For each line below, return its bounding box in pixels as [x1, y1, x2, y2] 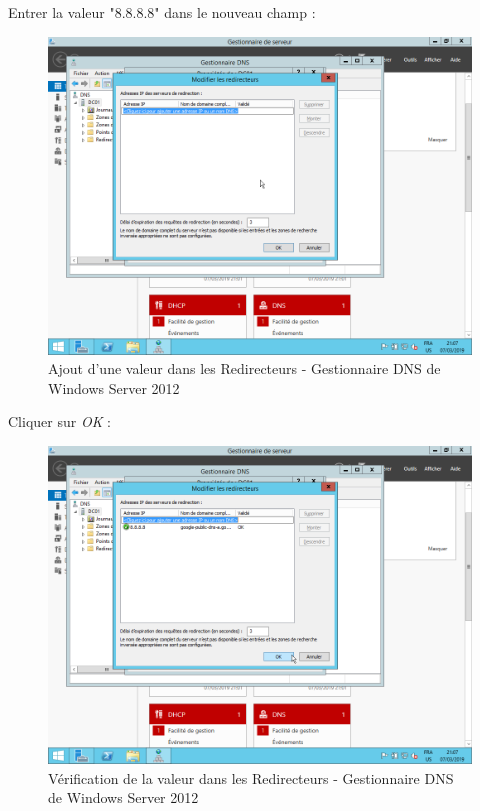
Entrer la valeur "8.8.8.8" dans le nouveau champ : [8, 2, 316, 22]
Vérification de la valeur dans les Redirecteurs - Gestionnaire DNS [48, 767, 454, 788]
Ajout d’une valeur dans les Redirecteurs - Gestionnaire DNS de [48, 358, 441, 379]
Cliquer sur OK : [8, 411, 111, 432]
